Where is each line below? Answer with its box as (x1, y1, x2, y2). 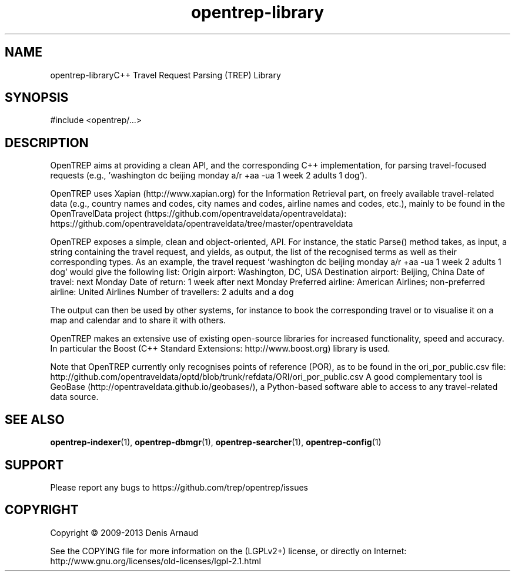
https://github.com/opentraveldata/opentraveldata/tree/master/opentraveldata (50, 219, 353, 229)
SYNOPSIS (5, 90, 69, 105)
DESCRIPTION (5, 135, 89, 150)
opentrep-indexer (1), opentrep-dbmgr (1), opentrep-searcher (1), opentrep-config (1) (50, 437, 382, 448)
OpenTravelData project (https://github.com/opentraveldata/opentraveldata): (50, 208, 347, 219)
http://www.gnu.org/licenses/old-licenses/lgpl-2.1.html (50, 555, 261, 566)
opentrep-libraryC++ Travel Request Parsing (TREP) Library (50, 69, 281, 80)
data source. (50, 392, 99, 402)
